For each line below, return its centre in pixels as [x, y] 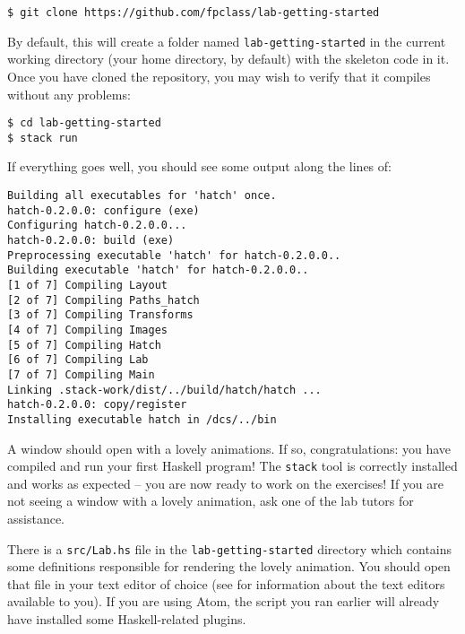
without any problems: [69, 94]
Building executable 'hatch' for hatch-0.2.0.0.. [158, 270]
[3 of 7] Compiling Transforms [100, 315]
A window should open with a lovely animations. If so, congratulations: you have [229, 448]
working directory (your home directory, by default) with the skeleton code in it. [228, 59]
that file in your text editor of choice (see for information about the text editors [226, 583]
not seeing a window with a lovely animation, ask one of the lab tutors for [211, 501]
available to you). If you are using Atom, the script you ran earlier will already [224, 601]
